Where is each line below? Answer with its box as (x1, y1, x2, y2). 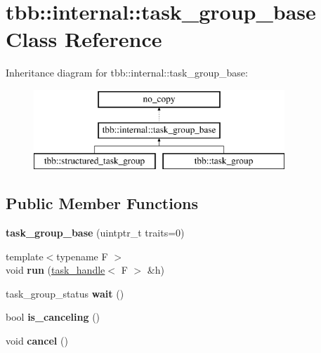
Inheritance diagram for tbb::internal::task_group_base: (6, 65, 248, 80)
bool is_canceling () (6, 309, 100, 324)
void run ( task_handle (6, 262, 105, 277)
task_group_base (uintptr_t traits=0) (6, 225, 185, 240)
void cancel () (6, 333, 68, 348)
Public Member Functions (6, 192, 198, 214)
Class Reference (6, 25, 162, 53)
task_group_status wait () (6, 286, 124, 300)
